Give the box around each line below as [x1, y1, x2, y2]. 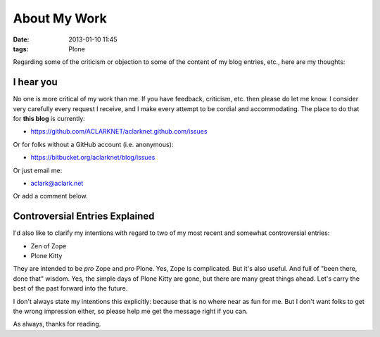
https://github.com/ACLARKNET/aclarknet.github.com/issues [30, 127, 208, 136]
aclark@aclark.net [30, 179, 84, 187]
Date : [13, 35, 30, 44]
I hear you [13, 76, 58, 88]
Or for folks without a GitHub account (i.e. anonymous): [13, 140, 174, 148]
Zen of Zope [30, 241, 67, 250]
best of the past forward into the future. [13, 284, 128, 293]
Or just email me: [13, 166, 63, 174]
